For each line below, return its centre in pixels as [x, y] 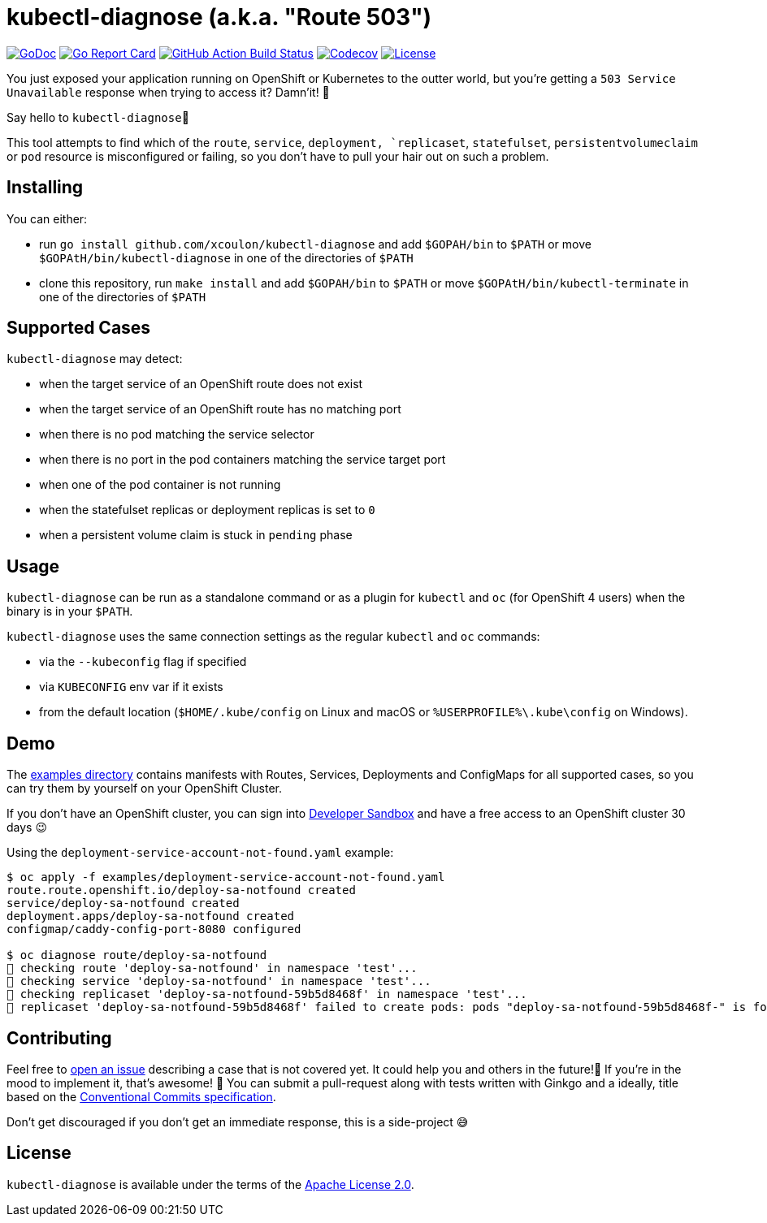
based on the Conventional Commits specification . [141, 1096]
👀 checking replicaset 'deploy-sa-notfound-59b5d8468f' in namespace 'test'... [267, 994]
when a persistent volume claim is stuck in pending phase [196, 535]
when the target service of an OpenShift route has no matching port [220, 409]
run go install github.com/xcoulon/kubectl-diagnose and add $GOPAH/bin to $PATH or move [315, 244]
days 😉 [27, 828]
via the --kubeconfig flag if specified [143, 662]
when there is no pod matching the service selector [177, 434]
